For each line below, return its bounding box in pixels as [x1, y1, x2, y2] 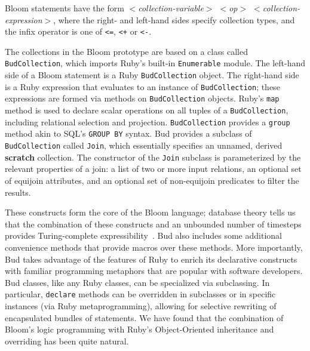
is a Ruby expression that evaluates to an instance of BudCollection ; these [5, 80, 280, 93]
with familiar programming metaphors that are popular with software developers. [5, 264, 303, 277]
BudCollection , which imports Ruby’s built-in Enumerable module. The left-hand [5, 57, 306, 69]
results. [5, 186, 31, 198]
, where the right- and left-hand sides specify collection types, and [53, 13, 295, 26]
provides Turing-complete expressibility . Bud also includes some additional [5, 229, 282, 242]
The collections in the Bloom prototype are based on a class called [5, 45, 248, 57]
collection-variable [138, 2, 204, 14]
